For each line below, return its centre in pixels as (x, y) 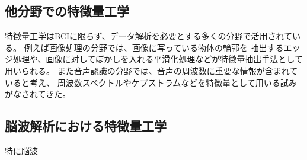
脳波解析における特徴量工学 (86, 126)
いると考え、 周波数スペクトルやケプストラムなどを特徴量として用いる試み (151, 82)
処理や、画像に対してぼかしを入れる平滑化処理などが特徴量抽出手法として (158, 59)
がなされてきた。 (38, 94)
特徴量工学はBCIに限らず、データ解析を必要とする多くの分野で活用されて (148, 36)
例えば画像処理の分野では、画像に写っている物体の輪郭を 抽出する (154, 47)
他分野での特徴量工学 (67, 11)
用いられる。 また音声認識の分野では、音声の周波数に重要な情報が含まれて (151, 70)
